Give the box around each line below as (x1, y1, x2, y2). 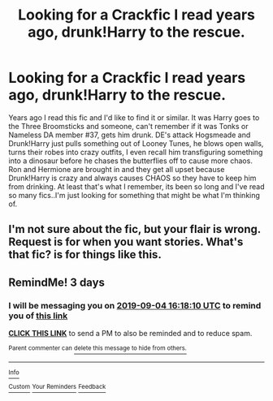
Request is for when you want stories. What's (8, 235, 244, 249)
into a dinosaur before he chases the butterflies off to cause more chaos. (8, 156, 253, 166)
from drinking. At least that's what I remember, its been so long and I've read (8, 181, 265, 192)
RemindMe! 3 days (8, 275, 106, 289)
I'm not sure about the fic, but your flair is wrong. (8, 222, 262, 236)
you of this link (8, 310, 68, 321)
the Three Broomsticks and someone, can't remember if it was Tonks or (8, 121, 249, 131)
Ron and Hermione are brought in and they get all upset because (8, 164, 225, 174)
